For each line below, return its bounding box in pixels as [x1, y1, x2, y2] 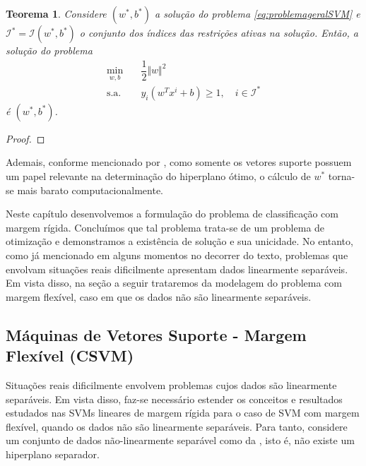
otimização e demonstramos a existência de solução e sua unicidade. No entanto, [6, 234, 353, 249]
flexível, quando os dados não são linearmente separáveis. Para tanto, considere [6, 419, 348, 434]
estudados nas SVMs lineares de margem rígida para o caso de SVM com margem [6, 405, 360, 420]
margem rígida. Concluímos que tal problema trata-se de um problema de [6, 220, 325, 234]
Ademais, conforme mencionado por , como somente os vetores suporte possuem [6, 155, 352, 169]
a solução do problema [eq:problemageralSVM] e [154, 6, 360, 20]
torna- [328, 169, 355, 184]
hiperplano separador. [6, 446, 100, 461]
